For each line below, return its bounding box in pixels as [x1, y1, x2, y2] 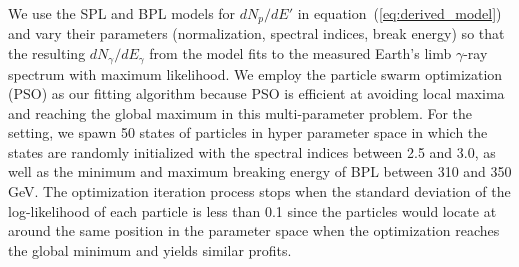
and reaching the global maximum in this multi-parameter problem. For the [8, 102, 473, 123]
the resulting [8, 43, 86, 64]
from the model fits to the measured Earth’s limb [149, 43, 452, 64]
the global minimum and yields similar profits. [8, 239, 292, 260]
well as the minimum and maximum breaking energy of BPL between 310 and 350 [8, 161, 512, 182]
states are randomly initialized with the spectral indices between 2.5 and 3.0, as [8, 141, 496, 162]
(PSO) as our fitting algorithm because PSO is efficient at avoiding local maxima [8, 83, 505, 104]
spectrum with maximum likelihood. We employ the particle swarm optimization [8, 63, 503, 84]
